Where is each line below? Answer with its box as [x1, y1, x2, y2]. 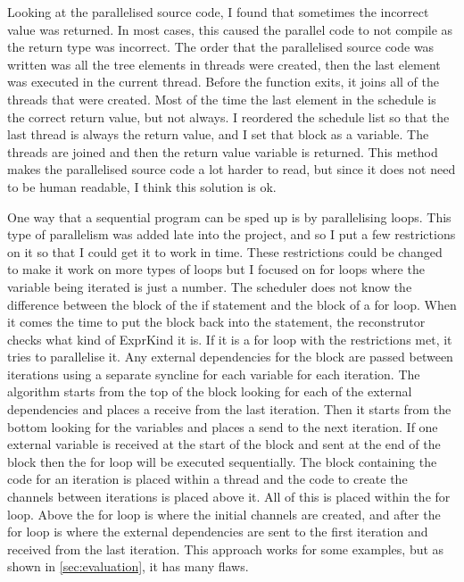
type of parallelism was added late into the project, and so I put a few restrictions [7, 225, 456, 244]
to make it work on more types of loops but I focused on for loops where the [7, 260, 425, 279]
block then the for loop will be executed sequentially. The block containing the [7, 452, 437, 470]
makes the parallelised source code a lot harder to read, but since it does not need [7, 160, 456, 179]
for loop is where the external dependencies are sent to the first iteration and [7, 522, 428, 541]
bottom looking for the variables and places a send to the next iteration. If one [7, 417, 438, 436]
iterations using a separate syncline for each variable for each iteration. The [7, 364, 420, 383]
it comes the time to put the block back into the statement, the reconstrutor [7, 312, 426, 331]
